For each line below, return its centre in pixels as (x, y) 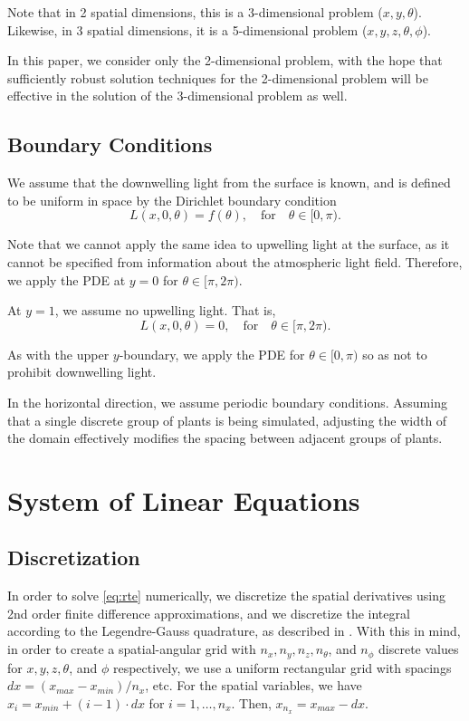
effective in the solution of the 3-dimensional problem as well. (177, 96)
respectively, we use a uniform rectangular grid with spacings (282, 667)
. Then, (251, 702)
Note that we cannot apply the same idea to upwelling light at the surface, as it (229, 244)
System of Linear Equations (184, 500)
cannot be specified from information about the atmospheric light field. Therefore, (235, 261)
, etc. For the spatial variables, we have (254, 685)
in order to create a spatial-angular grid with (132, 649)
